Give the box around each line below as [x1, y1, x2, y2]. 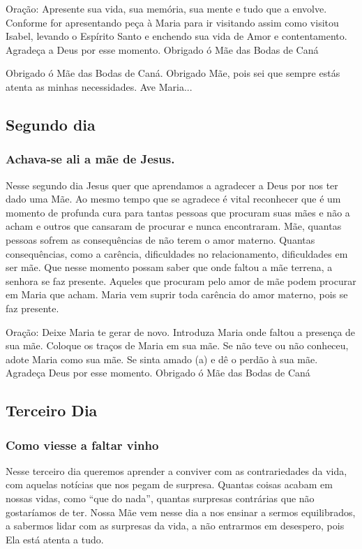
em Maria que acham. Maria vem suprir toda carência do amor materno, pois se [6, 287, 348, 302]
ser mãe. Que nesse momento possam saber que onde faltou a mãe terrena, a [6, 260, 333, 274]
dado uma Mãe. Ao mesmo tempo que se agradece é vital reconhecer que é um [6, 191, 341, 206]
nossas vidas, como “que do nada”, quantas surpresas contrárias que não [6, 491, 315, 506]
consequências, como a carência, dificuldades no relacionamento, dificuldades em [6, 246, 348, 261]
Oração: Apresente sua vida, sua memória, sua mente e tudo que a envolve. [6, 1, 327, 15]
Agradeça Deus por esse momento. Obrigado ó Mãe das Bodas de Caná [6, 365, 310, 380]
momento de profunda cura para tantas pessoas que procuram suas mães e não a [6, 205, 350, 219]
